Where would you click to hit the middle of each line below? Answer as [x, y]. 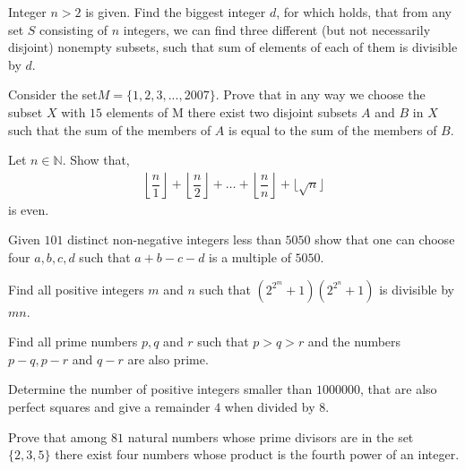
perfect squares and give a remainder [109, 406]
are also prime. [168, 359]
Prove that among [58, 436]
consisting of [74, 29]
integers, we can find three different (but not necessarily [277, 29]
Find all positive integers [76, 289]
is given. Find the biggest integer [176, 12]
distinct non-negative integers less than [174, 239]
